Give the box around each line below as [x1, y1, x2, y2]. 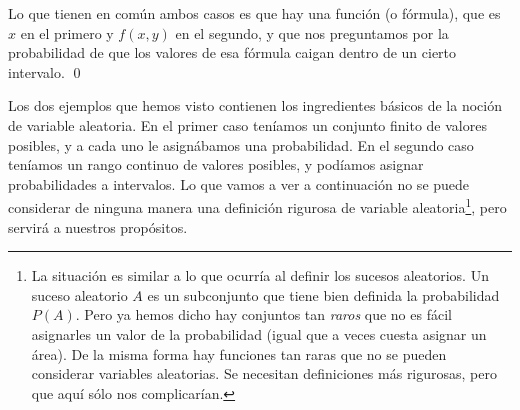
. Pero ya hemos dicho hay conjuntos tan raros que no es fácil [75, 304, 452, 325]
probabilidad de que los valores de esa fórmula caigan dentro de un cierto [8, 42, 457, 63]
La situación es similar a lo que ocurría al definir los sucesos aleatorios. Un [31, 265, 489, 286]
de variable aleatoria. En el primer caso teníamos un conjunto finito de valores [8, 114, 487, 135]
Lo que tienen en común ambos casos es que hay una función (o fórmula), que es [8, 3, 501, 23]
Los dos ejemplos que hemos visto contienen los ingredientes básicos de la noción [8, 95, 502, 116]
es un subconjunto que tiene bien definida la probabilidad [147, 284, 500, 305]
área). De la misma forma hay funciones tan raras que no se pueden [31, 343, 447, 364]
